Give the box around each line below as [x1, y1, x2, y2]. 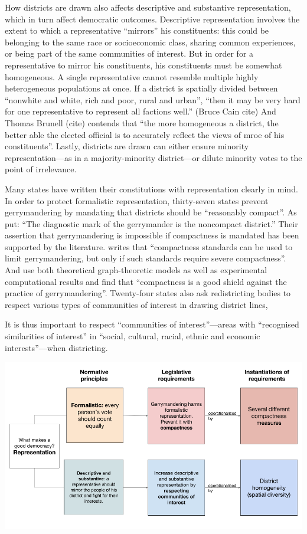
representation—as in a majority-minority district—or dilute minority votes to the [5, 151, 302, 163]
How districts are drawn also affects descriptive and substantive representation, [5, 1, 291, 13]
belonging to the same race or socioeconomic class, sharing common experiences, [5, 35, 296, 48]
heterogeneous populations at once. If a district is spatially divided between [5, 82, 278, 94]
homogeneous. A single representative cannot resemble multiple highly [5, 70, 259, 83]
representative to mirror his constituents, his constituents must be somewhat [5, 58, 282, 71]
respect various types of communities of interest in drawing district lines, [5, 298, 268, 310]
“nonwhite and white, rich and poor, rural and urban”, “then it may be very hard [5, 93, 301, 106]
